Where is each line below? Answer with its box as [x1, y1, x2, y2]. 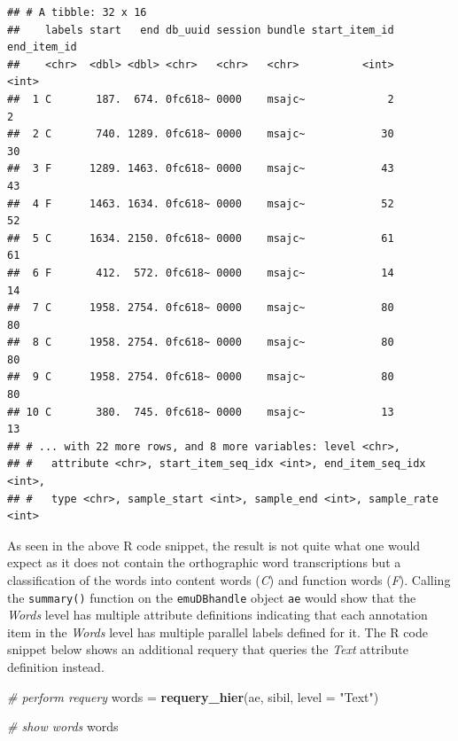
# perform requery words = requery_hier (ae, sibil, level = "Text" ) [7, 687, 379, 706]
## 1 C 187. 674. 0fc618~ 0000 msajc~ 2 [7, 92, 394, 105]
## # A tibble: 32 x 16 [7, 6, 147, 19]
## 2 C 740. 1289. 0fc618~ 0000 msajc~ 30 [7, 128, 394, 141]
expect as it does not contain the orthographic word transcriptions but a [7, 553, 401, 572]
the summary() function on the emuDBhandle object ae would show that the [7, 588, 416, 606]
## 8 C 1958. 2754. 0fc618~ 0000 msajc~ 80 [7, 336, 394, 349]
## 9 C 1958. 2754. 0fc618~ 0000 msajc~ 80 [7, 370, 394, 384]
